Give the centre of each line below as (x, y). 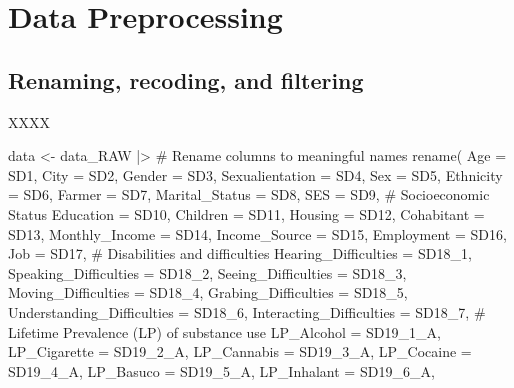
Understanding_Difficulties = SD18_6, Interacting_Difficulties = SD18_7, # (247, 311)
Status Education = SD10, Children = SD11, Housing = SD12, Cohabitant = (246, 213)
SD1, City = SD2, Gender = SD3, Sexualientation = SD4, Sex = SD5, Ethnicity (255, 174)
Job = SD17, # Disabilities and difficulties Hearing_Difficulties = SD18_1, (240, 253)
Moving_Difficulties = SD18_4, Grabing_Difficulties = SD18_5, (208, 292)
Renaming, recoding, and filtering (186, 79)
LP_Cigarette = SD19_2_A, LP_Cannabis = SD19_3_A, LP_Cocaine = (240, 351)
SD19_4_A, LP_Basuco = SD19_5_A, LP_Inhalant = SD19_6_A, (221, 370)
